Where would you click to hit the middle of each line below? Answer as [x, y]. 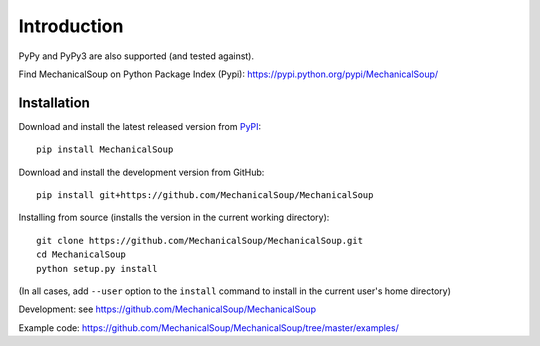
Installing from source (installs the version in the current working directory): [174, 217]
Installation [54, 102]
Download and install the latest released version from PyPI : [140, 126]
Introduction [71, 26]
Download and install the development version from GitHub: [141, 172]
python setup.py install [97, 268]
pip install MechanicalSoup [105, 149]
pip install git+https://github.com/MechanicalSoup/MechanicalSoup [205, 195]
